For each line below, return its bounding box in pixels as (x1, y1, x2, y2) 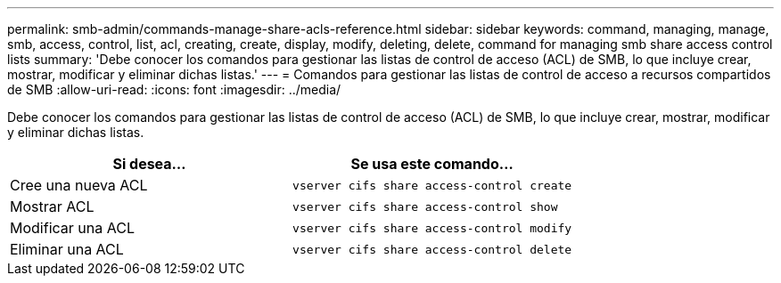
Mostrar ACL (10, 198, 95, 215)
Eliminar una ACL (10, 240, 124, 258)
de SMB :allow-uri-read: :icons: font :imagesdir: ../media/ (7, 82, 341, 97)
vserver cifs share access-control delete (292, 242, 572, 256)
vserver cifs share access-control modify (292, 221, 572, 235)
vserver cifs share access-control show (292, 199, 558, 214)
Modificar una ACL (10, 219, 135, 237)
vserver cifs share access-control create (292, 178, 572, 192)
